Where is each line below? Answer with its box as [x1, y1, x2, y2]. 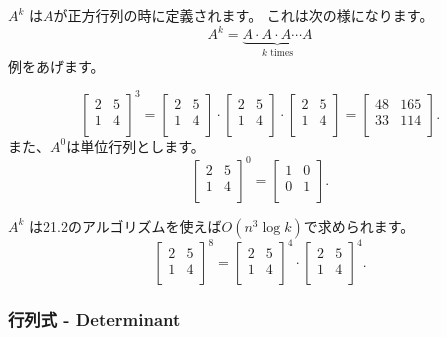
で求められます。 [303, 215, 415, 236]
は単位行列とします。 [66, 135, 205, 156]
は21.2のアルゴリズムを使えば [29, 215, 222, 236]
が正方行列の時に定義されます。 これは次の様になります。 [53, 5, 434, 25]
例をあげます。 [8, 55, 105, 76]
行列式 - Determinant [8, 307, 181, 332]
